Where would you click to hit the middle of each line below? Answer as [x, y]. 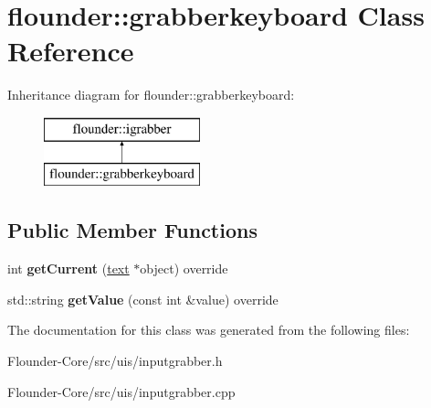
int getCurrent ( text [68, 268]
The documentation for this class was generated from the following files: [209, 330]
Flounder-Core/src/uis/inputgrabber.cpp [121, 391]
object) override [184, 268]
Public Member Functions [132, 230]
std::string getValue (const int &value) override [143, 299]
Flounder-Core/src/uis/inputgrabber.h [115, 361]
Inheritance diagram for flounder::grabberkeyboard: [151, 95]
